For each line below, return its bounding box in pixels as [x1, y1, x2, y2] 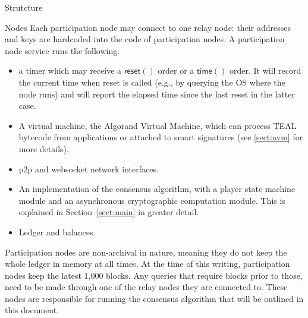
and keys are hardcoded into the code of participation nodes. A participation [5, 33, 285, 45]
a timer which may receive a [18, 64, 122, 77]
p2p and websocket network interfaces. [18, 162, 159, 175]
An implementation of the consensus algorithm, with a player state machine [18, 182, 296, 195]
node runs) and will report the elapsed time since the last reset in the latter [18, 87, 295, 100]
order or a [158, 64, 194, 77]
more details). [18, 142, 69, 155]
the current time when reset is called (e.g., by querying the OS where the [18, 75, 285, 88]
